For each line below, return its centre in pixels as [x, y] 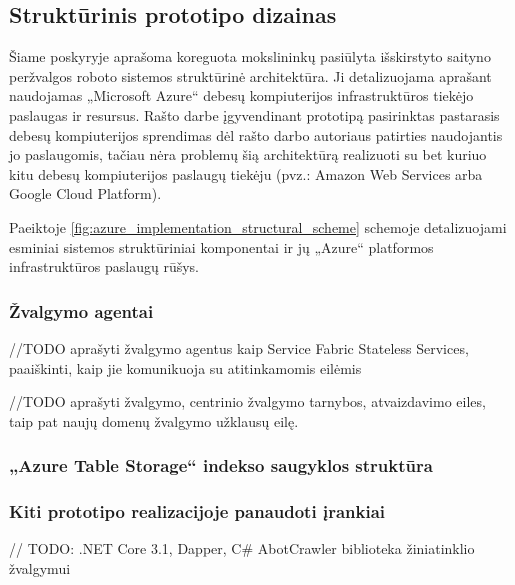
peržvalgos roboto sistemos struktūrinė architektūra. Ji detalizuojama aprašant [250, 75]
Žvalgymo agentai [81, 310]
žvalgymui [40, 567]
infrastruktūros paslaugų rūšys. [104, 266]
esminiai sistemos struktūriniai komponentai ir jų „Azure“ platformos [221, 246]
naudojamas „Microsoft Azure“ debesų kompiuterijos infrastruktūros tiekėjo [241, 95]
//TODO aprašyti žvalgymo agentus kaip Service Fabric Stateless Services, [239, 347]
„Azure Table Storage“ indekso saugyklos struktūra [221, 465]
